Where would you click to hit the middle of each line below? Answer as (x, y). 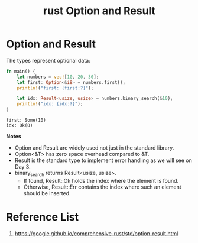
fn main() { (21, 71)
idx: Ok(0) (20, 125)
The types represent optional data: (48, 60)
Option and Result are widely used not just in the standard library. (94, 148)
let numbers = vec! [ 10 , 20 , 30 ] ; (58, 77)
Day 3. (22, 167)
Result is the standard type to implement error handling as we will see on (103, 160)
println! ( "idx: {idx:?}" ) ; (50, 104)
